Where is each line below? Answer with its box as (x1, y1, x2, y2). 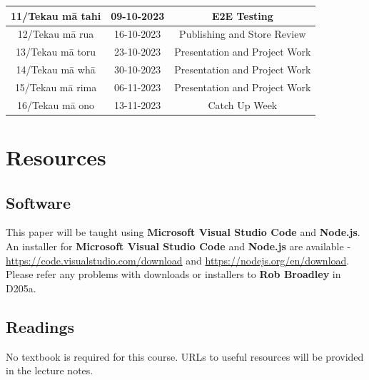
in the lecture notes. (6, 363, 93, 378)
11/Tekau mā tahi (11, 8, 101, 23)
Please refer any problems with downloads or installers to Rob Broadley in (6, 267, 341, 282)
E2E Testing (211, 8, 273, 23)
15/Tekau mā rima (14, 79, 97, 94)
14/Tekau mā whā (16, 62, 96, 77)
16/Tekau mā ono (17, 97, 95, 112)
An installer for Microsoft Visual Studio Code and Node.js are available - (6, 238, 351, 253)
